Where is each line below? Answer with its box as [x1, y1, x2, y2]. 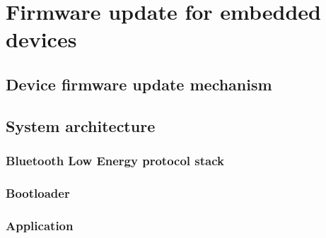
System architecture [6, 114, 156, 136]
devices [6, 25, 77, 54]
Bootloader [6, 184, 70, 201]
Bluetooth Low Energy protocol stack [6, 152, 224, 169]
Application [6, 216, 74, 234]
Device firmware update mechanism [6, 73, 272, 95]
